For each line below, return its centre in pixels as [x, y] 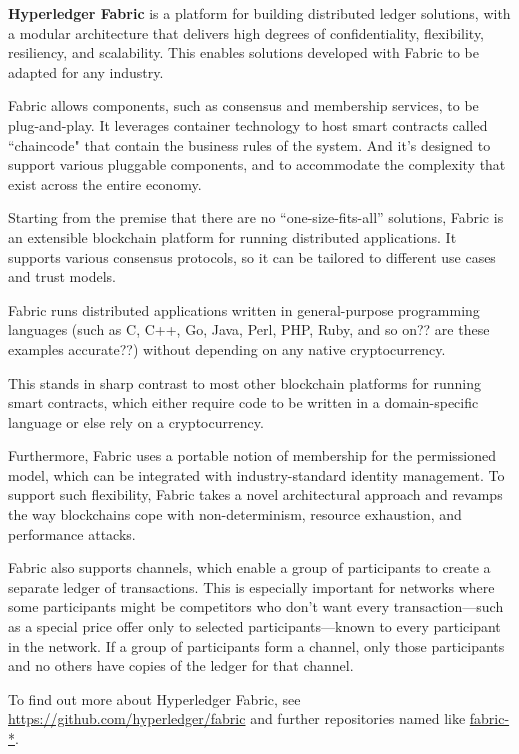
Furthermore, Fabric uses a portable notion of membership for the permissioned [252, 455]
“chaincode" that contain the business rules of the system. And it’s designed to [249, 144]
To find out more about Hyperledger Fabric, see [154, 698]
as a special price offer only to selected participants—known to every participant [254, 626]
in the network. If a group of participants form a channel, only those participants [256, 645]
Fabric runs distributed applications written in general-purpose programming [244, 309]
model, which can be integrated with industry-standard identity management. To [256, 474]
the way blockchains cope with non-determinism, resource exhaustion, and [235, 514]
